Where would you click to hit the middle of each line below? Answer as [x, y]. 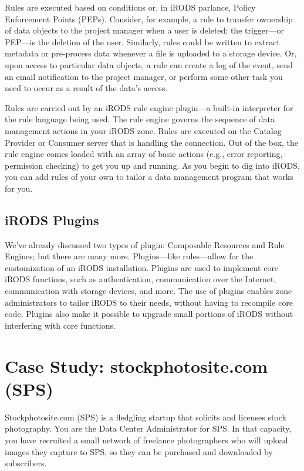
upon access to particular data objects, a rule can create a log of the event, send [149, 64]
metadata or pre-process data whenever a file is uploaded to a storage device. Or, [151, 53]
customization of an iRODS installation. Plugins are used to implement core [142, 267]
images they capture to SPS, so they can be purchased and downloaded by [139, 451]
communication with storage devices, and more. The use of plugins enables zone [148, 291]
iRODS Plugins [52, 220]
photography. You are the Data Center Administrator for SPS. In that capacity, [148, 428]
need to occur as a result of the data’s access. [86, 88]
